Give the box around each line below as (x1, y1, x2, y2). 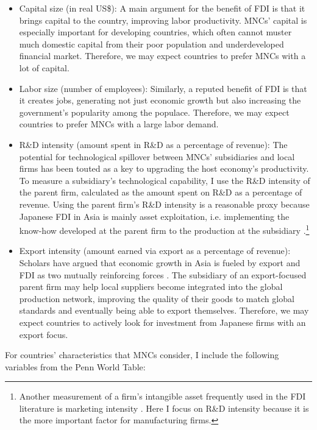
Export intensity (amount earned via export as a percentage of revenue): (19, 244, 291, 257)
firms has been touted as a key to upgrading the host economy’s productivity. (19, 162, 309, 175)
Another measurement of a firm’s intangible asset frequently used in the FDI (19, 390, 306, 403)
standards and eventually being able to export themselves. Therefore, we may (19, 304, 309, 317)
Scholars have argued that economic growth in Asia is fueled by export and (19, 256, 301, 269)
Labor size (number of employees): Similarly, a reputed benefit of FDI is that (19, 82, 307, 94)
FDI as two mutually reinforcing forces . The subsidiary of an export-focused (19, 268, 307, 281)
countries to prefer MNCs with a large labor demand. (19, 118, 219, 130)
